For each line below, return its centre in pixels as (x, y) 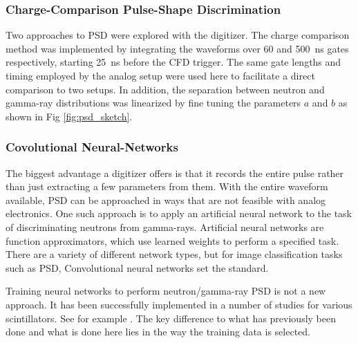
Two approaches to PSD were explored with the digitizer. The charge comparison (178, 35)
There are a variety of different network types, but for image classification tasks (174, 254)
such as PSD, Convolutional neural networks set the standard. (137, 267)
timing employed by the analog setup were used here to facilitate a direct (160, 75)
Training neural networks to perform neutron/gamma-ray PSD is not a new (166, 291)
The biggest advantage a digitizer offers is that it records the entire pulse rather (175, 173)
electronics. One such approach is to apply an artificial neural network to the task (179, 213)
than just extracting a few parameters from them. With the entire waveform (167, 186)
